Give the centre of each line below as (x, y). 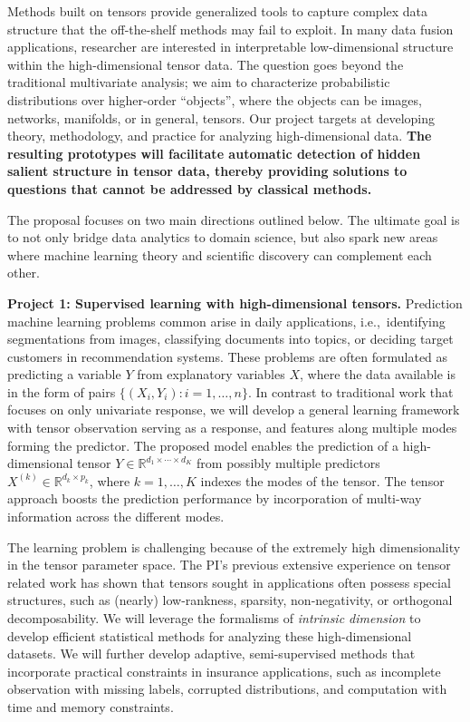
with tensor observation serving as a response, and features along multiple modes (232, 428)
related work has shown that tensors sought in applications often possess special (229, 582)
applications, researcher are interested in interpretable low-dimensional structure (230, 47)
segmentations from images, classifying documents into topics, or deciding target (230, 339)
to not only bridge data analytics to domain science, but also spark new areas (223, 237)
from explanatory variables (211, 374)
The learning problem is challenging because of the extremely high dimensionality (234, 546)
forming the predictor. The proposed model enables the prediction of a (203, 445)
